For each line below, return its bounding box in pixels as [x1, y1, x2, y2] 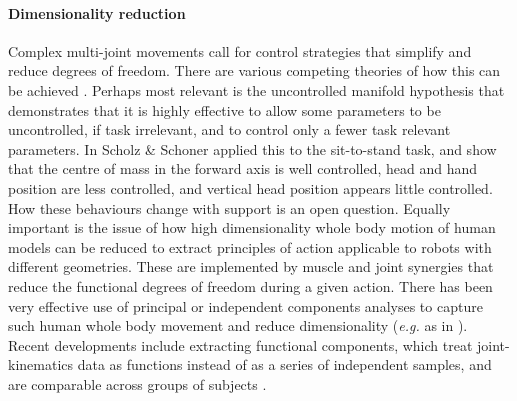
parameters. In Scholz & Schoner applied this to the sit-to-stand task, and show [8, 138, 497, 159]
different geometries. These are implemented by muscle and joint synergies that [8, 256, 494, 277]
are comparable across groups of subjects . [8, 373, 267, 394]
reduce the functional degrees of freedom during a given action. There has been [8, 275, 493, 296]
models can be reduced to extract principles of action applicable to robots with [8, 236, 492, 257]
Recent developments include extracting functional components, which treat [8, 334, 473, 355]
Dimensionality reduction [8, 2, 186, 23]
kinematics [8, 354, 74, 375]
